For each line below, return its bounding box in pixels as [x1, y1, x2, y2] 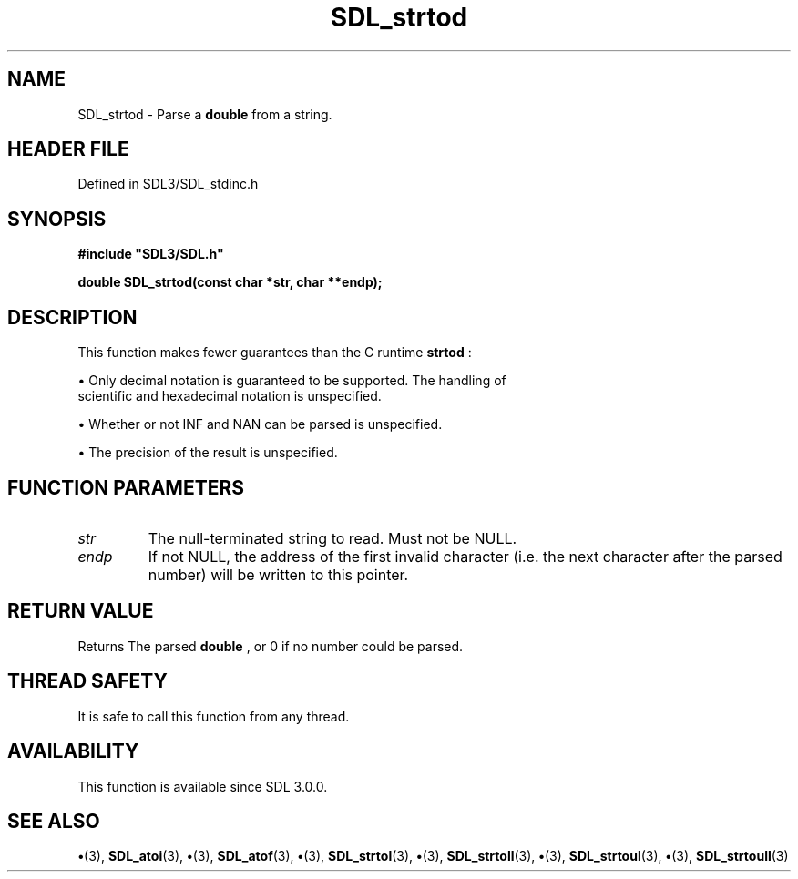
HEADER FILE [7, 138, 129, 161]
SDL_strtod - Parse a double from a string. [77, 106, 332, 122]
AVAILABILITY [7, 740, 139, 763]
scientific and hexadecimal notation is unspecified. [77, 388, 382, 404]
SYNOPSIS [7, 207, 107, 230]
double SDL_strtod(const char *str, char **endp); [77, 274, 383, 291]
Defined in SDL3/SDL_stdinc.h [77, 176, 259, 192]
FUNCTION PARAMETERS [7, 475, 244, 499]
